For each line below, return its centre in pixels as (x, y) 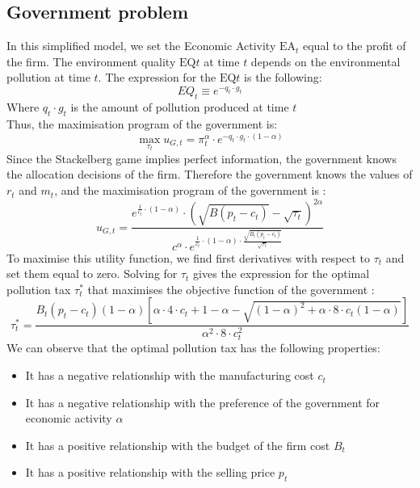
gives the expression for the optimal (281, 273)
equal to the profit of (354, 46)
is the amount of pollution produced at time (180, 107)
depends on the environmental (325, 61)
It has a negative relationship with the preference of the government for (203, 402)
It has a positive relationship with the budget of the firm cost (178, 445)
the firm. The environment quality (91, 61)
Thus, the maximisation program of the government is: (142, 124)
